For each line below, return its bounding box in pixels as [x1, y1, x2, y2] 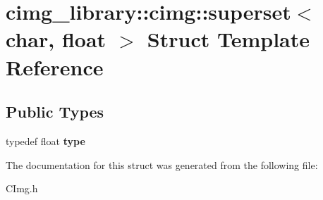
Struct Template [147, 25, 310, 54]
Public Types [6, 101, 104, 123]
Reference [6, 52, 104, 81]
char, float [6, 25, 106, 54]
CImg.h [6, 181, 38, 196]
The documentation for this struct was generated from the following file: [6, 157, 318, 172]
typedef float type [6, 133, 85, 148]
